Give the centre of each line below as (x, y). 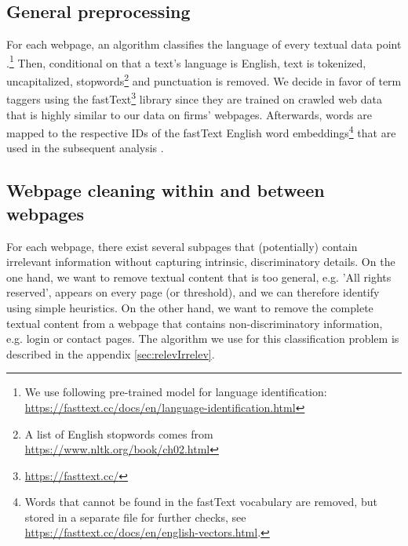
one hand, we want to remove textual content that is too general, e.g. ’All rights (199, 277)
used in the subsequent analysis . (85, 148)
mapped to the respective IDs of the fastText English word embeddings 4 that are (201, 131)
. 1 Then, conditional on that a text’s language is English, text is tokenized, (186, 61)
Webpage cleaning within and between (166, 190)
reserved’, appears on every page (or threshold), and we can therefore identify (193, 292)
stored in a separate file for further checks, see (135, 517)
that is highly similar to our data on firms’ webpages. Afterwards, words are (189, 114)
